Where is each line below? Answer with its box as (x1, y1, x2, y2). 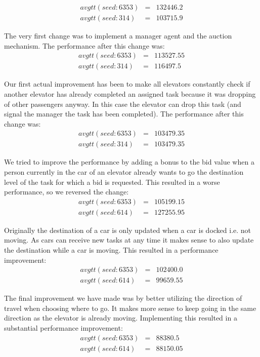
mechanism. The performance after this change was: (4, 40, 165, 51)
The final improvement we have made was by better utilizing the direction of (4, 293, 242, 303)
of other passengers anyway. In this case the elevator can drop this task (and (4, 98, 241, 109)
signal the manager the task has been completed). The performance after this (4, 108, 244, 119)
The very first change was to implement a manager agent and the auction (4, 30, 232, 41)
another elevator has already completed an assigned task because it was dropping (4, 88, 256, 99)
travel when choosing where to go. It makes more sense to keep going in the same (4, 302, 256, 313)
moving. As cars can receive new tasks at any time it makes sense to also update (4, 234, 254, 245)
